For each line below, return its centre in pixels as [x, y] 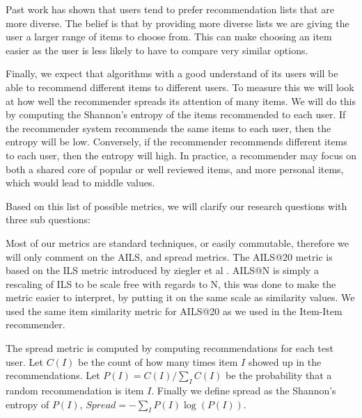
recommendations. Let [53, 375]
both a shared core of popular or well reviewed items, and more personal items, [175, 169]
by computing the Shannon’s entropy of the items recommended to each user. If [176, 114]
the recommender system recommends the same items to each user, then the [168, 128]
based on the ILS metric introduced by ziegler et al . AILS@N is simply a [162, 270]
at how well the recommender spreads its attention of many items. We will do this [181, 101]
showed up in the [285, 361]
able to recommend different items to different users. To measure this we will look [180, 87]
